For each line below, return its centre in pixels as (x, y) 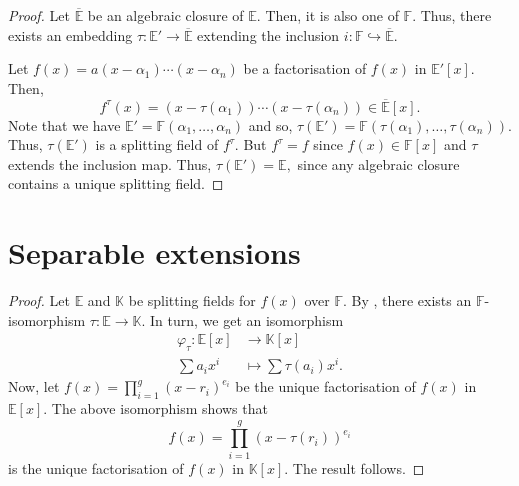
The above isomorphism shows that (159, 408)
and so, (270, 124)
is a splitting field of (157, 144)
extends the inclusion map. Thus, (110, 163)
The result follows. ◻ (358, 467)
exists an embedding (70, 34)
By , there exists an (411, 300)
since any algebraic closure (378, 163)
